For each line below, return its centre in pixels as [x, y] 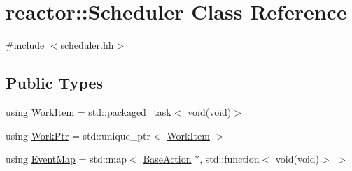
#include [25, 45]
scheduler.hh [87, 45]
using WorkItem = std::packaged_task [89, 111]
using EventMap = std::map [66, 159]
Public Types [55, 83]
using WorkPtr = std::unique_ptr [78, 135]
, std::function [230, 159]
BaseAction [167, 159]
